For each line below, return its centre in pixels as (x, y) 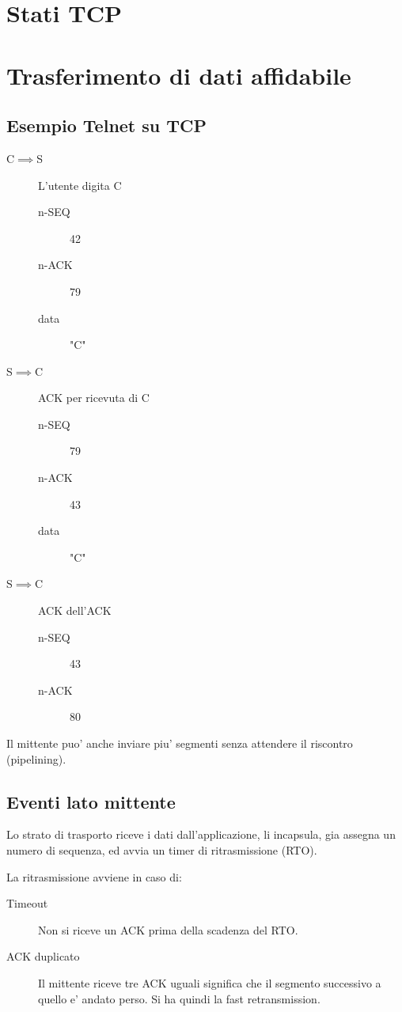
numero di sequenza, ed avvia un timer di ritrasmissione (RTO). (162, 850)
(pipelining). (36, 758)
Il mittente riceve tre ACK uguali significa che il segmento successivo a (210, 982)
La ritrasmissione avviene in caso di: (94, 876)
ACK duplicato (43, 956)
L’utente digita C (80, 185)
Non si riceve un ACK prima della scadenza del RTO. (168, 929)
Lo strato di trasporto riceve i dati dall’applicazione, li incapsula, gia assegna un (201, 834)
